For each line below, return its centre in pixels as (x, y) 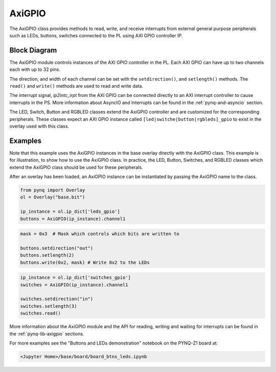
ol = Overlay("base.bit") (53, 197)
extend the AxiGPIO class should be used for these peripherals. (76, 167)
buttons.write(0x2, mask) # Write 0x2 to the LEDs (85, 262)
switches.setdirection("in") (57, 299)
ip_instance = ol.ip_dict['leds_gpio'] (70, 212)
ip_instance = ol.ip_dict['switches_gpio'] (76, 278)
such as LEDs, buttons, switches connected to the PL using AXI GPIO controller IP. (96, 35)
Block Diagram (33, 50)
